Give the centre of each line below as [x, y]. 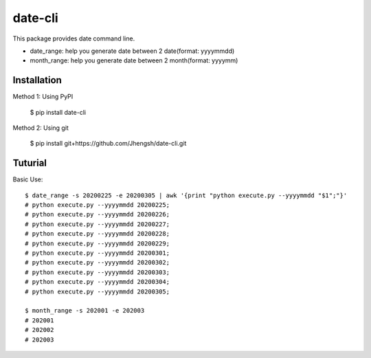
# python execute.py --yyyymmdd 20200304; [98, 282]
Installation [37, 80]
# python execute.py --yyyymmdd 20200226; [98, 214]
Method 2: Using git [41, 128]
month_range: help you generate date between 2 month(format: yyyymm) [134, 60]
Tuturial [30, 163]
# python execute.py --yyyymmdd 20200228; [98, 234]
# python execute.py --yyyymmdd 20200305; [98, 291]
